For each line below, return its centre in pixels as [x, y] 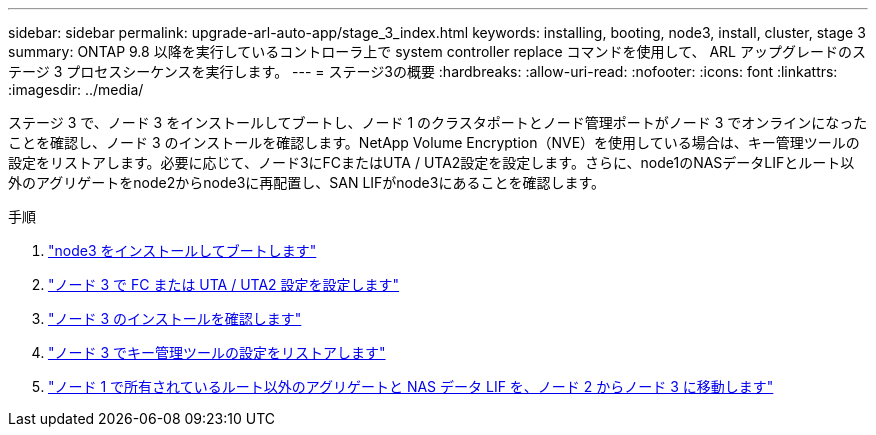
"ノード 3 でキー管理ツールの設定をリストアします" [217, 352]
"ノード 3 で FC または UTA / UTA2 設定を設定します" [224, 284]
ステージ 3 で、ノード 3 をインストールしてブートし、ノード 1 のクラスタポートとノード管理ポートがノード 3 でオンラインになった [438, 122]
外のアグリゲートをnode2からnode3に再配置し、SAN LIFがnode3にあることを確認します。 [306, 182]
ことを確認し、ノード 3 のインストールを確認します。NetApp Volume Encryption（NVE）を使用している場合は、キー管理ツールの [434, 142]
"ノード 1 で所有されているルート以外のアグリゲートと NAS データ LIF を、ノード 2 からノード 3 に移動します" [411, 386]
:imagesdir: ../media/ [76, 89]
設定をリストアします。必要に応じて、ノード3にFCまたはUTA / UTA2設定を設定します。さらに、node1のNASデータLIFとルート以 [431, 162]
